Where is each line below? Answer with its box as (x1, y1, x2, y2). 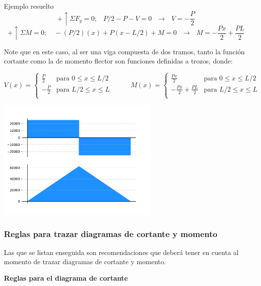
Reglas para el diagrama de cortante (4, 272, 128, 283)
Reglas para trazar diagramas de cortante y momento (4, 228, 217, 240)
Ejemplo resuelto (4, 1, 54, 11)
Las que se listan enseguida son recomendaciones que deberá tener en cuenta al (4, 247, 239, 257)
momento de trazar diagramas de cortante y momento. (4, 256, 166, 267)
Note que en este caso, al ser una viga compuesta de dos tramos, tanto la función (4, 46, 245, 56)
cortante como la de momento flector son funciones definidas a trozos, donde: (4, 56, 233, 66)
